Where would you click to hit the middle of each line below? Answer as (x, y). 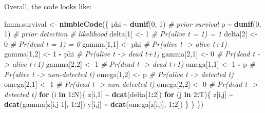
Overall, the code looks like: (48, 6)
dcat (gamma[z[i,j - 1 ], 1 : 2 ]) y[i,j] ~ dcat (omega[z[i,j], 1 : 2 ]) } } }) (104, 104)
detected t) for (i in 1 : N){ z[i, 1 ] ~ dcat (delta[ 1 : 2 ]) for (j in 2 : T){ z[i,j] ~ (119, 94)
